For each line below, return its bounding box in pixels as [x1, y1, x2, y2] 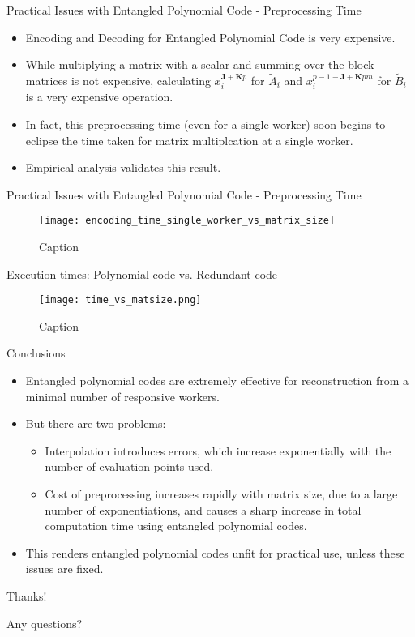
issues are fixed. [25, 560, 104, 577]
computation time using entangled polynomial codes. [45, 517, 307, 534]
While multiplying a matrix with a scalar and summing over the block [25, 56, 374, 73]
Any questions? [6, 614, 83, 631]
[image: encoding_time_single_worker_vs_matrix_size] [39, 215, 336, 227]
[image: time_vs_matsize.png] [39, 294, 202, 306]
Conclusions [6, 344, 66, 361]
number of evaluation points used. [45, 458, 214, 475]
